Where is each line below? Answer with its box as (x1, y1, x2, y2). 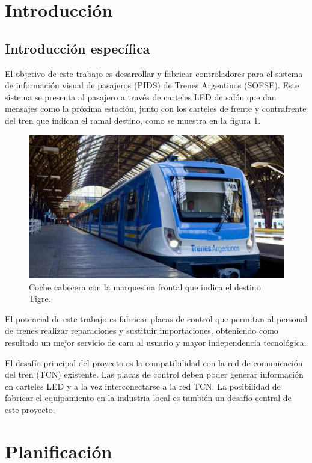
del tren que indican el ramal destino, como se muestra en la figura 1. (5, 114, 261, 126)
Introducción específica (5, 38, 150, 57)
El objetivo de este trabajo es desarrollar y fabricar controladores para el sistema (5, 67, 303, 79)
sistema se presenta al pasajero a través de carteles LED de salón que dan (5, 90, 277, 103)
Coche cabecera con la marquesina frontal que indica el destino (29, 280, 261, 293)
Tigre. (29, 292, 51, 305)
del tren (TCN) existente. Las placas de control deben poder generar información (5, 368, 304, 381)
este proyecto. (5, 403, 55, 415)
